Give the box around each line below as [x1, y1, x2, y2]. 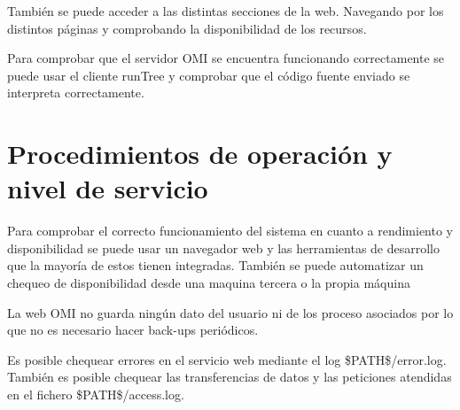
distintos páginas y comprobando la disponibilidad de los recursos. [7, 19, 367, 37]
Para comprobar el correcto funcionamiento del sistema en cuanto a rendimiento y [7, 221, 454, 240]
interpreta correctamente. [7, 83, 144, 102]
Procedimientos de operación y [7, 135, 393, 172]
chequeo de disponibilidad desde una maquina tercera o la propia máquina [7, 274, 410, 292]
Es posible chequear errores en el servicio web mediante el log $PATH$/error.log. [7, 350, 447, 368]
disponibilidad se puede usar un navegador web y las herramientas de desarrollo [7, 238, 440, 257]
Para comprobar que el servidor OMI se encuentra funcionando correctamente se [7, 49, 445, 67]
